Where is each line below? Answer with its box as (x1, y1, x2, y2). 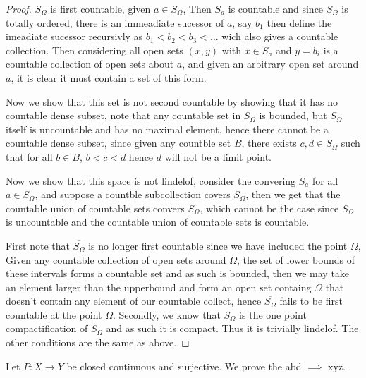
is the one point (239, 307, 307, 322)
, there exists (241, 135, 297, 150)
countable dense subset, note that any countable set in (6, 108, 241, 123)
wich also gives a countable (221, 29, 338, 44)
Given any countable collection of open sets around (6, 252, 226, 267)
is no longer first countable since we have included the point (88, 238, 348, 252)
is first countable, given (50, 1, 151, 16)
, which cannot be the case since (200, 200, 339, 215)
